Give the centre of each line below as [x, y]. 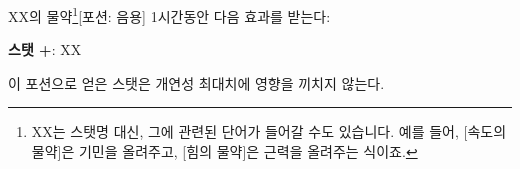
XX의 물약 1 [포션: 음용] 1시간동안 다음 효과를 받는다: [169, 14]
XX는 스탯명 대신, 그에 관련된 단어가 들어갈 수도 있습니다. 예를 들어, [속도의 [269, 131]
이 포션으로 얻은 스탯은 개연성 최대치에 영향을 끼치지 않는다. [196, 82]
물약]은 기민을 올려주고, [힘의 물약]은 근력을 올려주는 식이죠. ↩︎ [224, 151]
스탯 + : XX [45, 49]
